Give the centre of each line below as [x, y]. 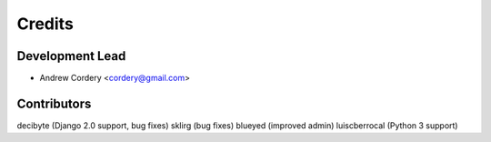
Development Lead [71, 56]
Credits [45, 24]
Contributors [54, 103]
